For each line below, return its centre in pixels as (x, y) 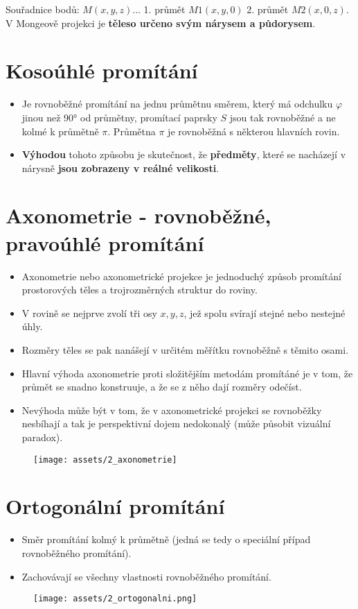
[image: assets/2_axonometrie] (105, 460)
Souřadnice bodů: (43, 9)
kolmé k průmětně (60, 131)
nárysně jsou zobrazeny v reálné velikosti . (120, 168)
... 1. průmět (159, 9)
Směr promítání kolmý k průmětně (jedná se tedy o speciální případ (166, 539)
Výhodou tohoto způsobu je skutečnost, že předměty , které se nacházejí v (184, 154)
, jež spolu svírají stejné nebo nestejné (265, 312)
